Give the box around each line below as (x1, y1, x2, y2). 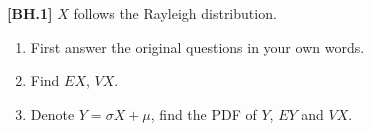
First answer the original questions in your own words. (30, 36, 365, 57)
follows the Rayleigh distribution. (73, 3, 277, 23)
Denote (30, 103, 75, 124)
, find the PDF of (150, 103, 257, 124)
